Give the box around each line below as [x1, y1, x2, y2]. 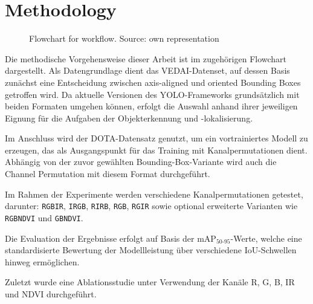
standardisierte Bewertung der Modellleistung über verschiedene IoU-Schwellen [5, 244, 297, 256]
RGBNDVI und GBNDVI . [5, 211, 83, 224]
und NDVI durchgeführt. [5, 287, 97, 300]
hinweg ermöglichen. [5, 255, 80, 268]
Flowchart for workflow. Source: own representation [29, 32, 219, 45]
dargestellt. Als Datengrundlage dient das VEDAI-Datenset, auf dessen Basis [5, 64, 290, 77]
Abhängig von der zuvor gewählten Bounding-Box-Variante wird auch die [5, 155, 277, 168]
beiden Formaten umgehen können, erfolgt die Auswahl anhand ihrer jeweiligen [5, 100, 298, 112]
